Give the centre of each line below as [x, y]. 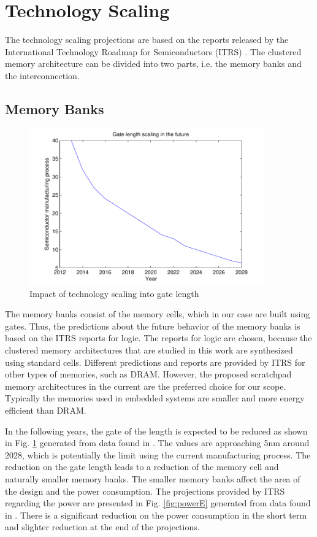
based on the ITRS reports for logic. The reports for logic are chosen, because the [158, 338]
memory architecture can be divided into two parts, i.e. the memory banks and [153, 64]
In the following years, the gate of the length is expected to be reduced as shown [156, 431]
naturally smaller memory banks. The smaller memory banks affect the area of [153, 479]
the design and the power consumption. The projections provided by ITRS [145, 491]
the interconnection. [42, 75]
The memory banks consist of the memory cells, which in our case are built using [158, 314]
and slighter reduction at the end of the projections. [102, 527]
